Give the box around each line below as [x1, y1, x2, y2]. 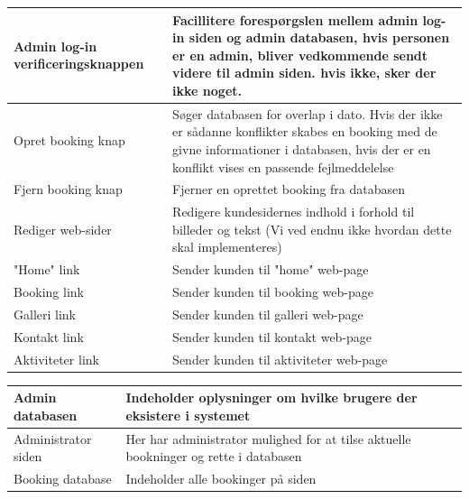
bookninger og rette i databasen [125, 447, 302, 466]
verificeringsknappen [14, 54, 144, 73]
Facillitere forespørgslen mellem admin [172, 10, 418, 29]
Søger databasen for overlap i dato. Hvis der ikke [172, 104, 443, 123]
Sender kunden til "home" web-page [172, 260, 369, 279]
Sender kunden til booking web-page [172, 282, 374, 301]
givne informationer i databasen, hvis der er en [172, 139, 431, 158]
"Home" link [14, 260, 80, 279]
